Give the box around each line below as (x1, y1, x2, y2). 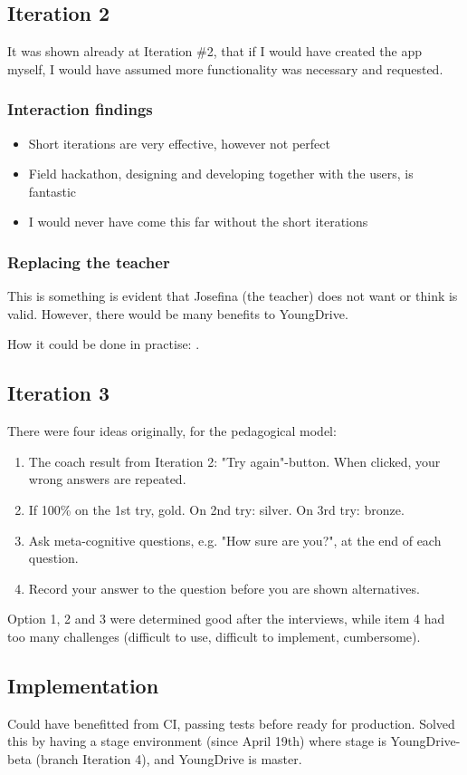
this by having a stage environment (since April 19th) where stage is (7, 731, 386, 751)
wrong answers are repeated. (28, 470, 186, 489)
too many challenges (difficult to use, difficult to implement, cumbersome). (7, 626, 421, 645)
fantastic (28, 181, 76, 200)
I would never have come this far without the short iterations (28, 212, 368, 231)
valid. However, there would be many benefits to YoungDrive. (7, 304, 348, 323)
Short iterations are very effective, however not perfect (28, 133, 330, 152)
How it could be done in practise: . (7, 334, 200, 354)
